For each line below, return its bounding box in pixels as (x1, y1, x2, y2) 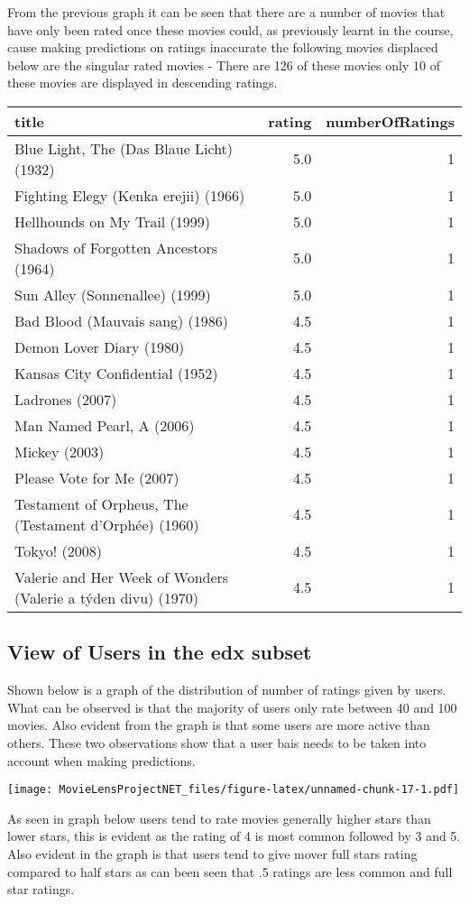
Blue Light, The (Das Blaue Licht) (14, 137, 234, 159)
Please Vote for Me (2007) (14, 466, 179, 488)
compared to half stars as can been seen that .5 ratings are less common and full (7, 862, 453, 881)
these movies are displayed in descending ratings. (7, 73, 278, 92)
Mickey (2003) (14, 440, 105, 462)
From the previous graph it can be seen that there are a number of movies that (7, 3, 446, 21)
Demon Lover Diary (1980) (14, 336, 185, 357)
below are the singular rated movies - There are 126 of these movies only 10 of (7, 55, 440, 74)
